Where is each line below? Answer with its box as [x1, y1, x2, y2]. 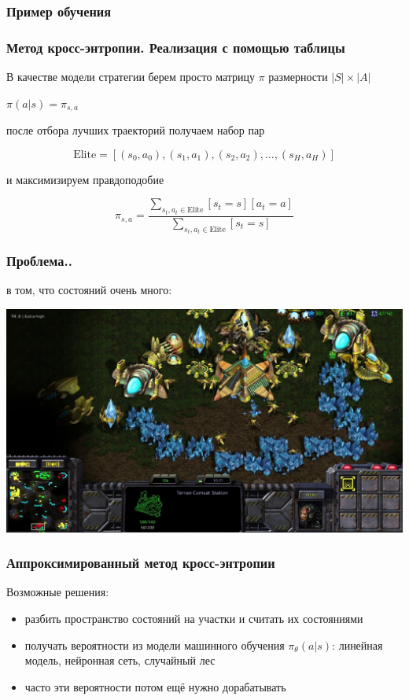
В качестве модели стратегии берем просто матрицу [6, 68, 256, 85]
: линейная [332, 636, 383, 653]
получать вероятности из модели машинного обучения [24, 636, 285, 653]
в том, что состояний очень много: [6, 282, 172, 298]
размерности [268, 68, 328, 85]
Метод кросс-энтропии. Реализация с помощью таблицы [6, 37, 345, 57]
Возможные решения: [6, 584, 109, 600]
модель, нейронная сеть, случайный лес [24, 652, 216, 669]
